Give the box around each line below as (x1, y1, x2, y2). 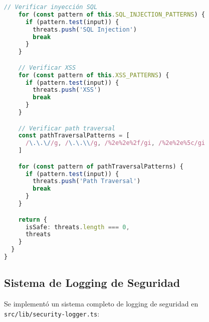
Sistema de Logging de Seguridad (4, 275, 180, 290)
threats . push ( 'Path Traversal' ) (33, 178, 141, 185)
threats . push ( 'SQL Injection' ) (33, 26, 137, 33)
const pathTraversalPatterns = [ (18, 132, 130, 139)
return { (18, 216, 47, 223)
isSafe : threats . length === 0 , (25, 223, 130, 231)
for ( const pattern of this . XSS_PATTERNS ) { (18, 71, 169, 79)
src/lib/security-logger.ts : (4, 308, 100, 318)
